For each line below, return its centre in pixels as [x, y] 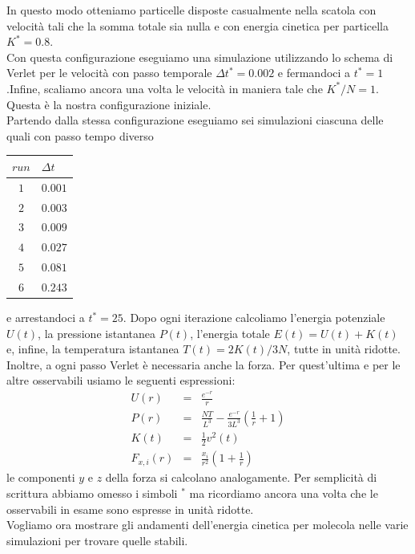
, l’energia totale [230, 333]
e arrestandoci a [46, 317]
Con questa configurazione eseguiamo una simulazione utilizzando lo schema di [200, 57]
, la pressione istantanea [97, 333]
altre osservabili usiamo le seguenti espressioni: [121, 380]
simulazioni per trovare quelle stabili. [97, 540]
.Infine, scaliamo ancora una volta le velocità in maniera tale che [165, 88]
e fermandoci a [314, 73]
